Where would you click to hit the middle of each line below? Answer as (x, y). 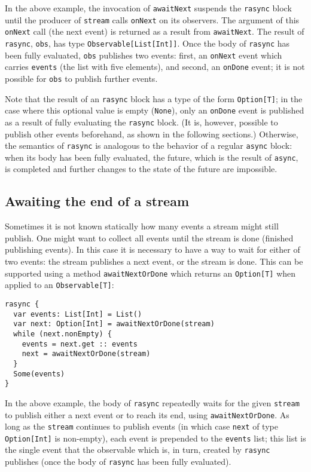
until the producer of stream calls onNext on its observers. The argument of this (152, 19)
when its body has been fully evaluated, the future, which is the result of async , (152, 157)
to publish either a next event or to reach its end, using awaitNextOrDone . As (147, 414)
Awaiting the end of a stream (97, 201)
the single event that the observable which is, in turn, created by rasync (138, 450)
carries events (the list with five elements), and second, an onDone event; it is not (155, 67)
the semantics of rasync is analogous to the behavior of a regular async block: (149, 145)
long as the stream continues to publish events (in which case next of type (141, 426)
